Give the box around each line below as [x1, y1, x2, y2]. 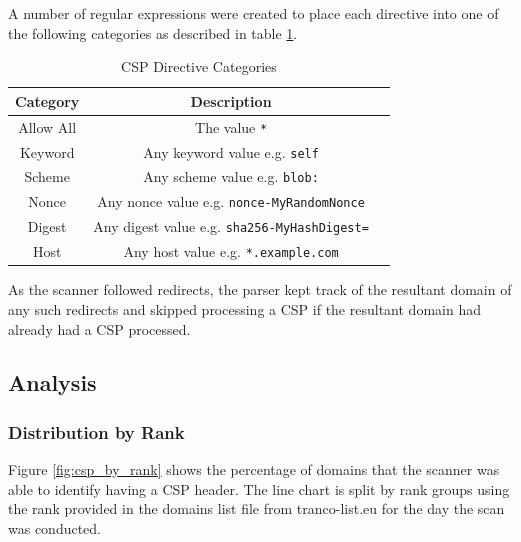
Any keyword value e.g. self [143, 141, 319, 162]
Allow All [18, 116, 77, 137]
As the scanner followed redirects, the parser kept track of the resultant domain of [8, 279, 512, 300]
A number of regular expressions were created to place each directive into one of [8, 3, 499, 23]
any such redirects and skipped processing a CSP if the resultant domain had [8, 298, 481, 319]
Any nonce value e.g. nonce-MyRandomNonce [97, 191, 365, 212]
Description [190, 90, 272, 111]
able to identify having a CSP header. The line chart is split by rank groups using [8, 478, 510, 499]
